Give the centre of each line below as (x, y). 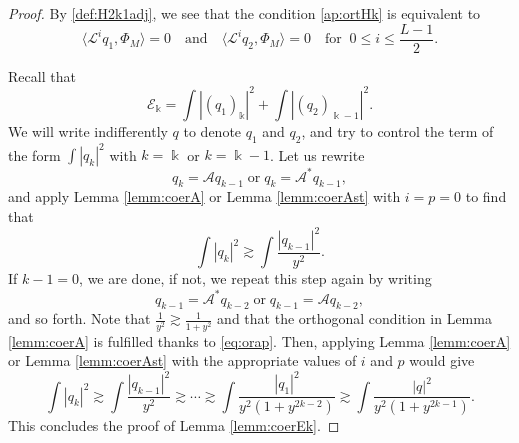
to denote (212, 130)
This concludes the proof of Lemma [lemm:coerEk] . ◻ (174, 425)
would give (442, 360)
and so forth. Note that (79, 318)
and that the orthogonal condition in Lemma (354, 318)
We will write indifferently (88, 130)
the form (34, 154)
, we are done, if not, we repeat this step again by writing (255, 278)
